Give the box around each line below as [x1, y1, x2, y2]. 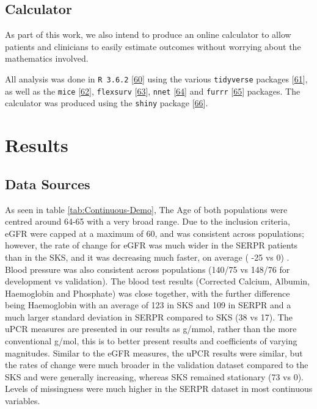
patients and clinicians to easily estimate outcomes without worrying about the [5, 40, 301, 52]
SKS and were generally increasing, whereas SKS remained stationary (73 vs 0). [5, 370, 304, 383]
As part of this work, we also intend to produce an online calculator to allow [5, 28, 291, 41]
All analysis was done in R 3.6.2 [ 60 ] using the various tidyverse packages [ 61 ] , [5, 72, 308, 85]
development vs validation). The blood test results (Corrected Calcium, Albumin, [5, 275, 310, 288]
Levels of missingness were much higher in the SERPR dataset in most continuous [5, 382, 313, 395]
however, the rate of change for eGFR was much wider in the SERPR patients [5, 239, 298, 252]
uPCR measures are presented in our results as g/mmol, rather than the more [5, 322, 297, 335]
